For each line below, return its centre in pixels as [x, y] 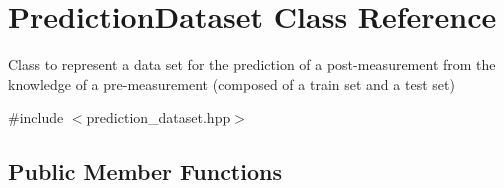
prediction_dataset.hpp [158, 117]
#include [36, 117]
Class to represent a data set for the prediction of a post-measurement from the [252, 64]
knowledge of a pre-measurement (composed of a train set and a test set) [231, 83]
